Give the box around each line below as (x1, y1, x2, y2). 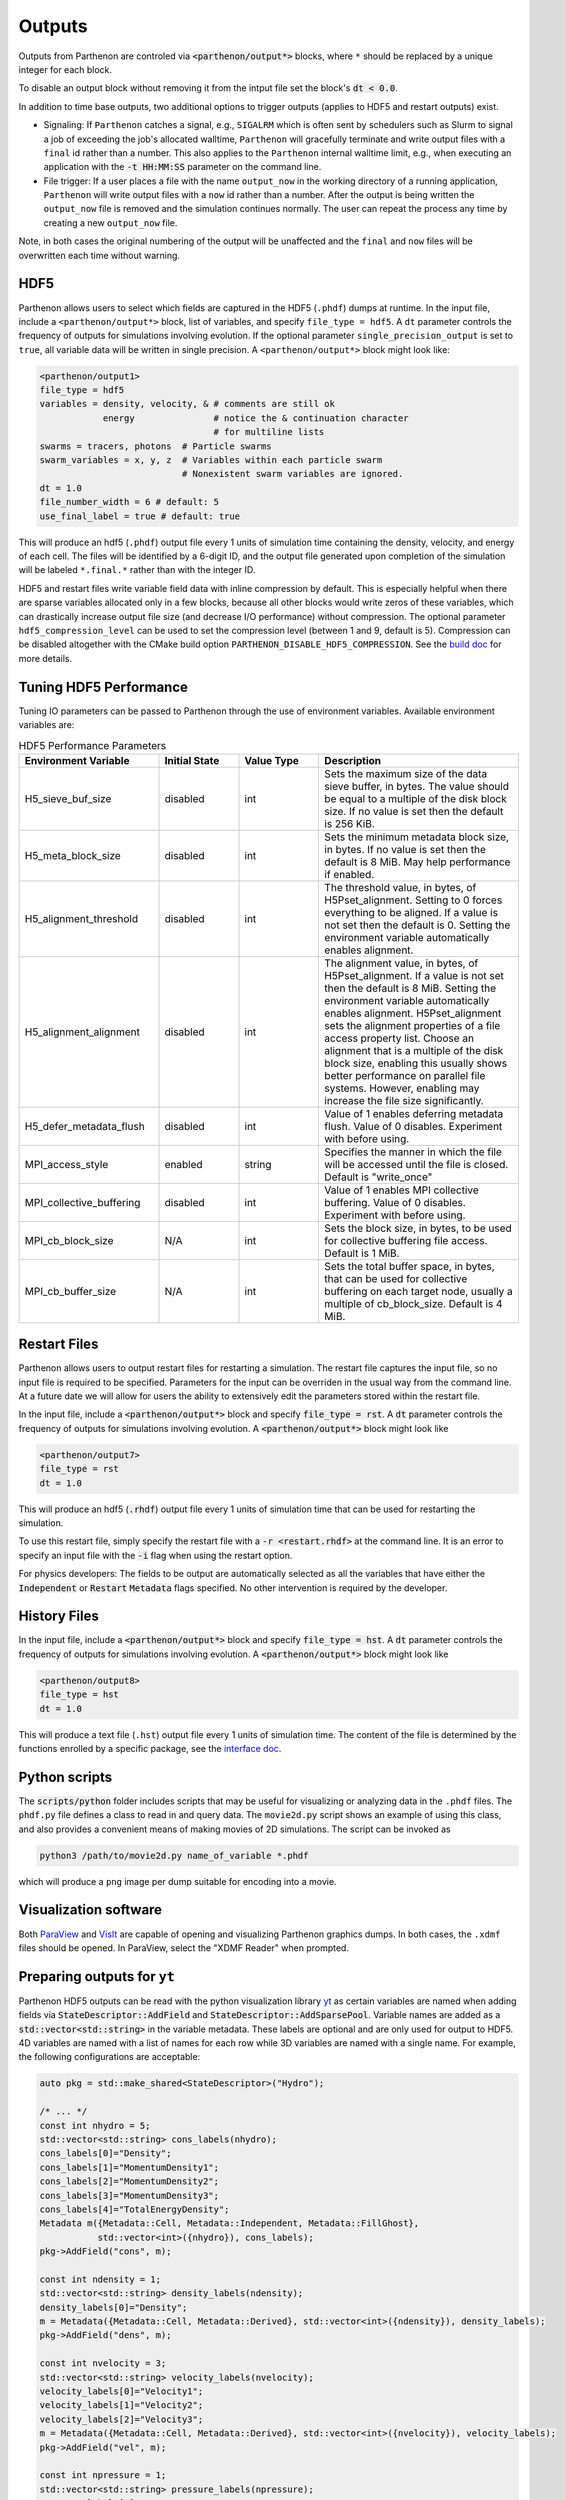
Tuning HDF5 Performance (18, 678, 189, 695)
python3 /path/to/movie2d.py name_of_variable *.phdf (39, 1850, 309, 1861)
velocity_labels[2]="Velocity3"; (39, 2413, 204, 2425)
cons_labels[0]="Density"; (39, 2148, 172, 2159)
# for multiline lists (213, 426, 325, 438)
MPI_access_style (24, 1157, 109, 1171)
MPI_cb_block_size (24, 1233, 114, 1247)
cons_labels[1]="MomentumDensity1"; (39, 2161, 220, 2173)
